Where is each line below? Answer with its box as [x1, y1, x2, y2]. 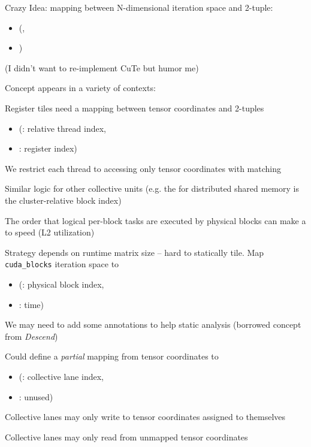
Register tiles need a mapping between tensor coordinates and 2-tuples [5, 101, 264, 114]
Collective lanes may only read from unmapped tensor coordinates [5, 430, 248, 443]
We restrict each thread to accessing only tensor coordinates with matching [5, 162, 281, 174]
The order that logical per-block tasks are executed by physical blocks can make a [5, 214, 306, 226]
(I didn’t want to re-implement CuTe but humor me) [5, 61, 199, 74]
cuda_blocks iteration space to [5, 258, 119, 270]
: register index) [19, 142, 77, 155]
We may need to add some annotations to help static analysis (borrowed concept [5, 318, 301, 331]
